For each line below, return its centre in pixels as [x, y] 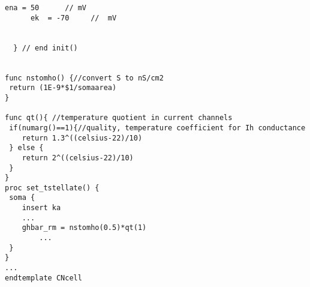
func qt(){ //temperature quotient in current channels [119, 118]
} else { [26, 148]
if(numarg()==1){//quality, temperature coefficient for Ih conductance [157, 128]
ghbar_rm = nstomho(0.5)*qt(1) [84, 228]
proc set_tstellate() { [52, 188]
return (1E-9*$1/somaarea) [63, 88]
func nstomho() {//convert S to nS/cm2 [84, 78]
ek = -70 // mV [73, 18]
